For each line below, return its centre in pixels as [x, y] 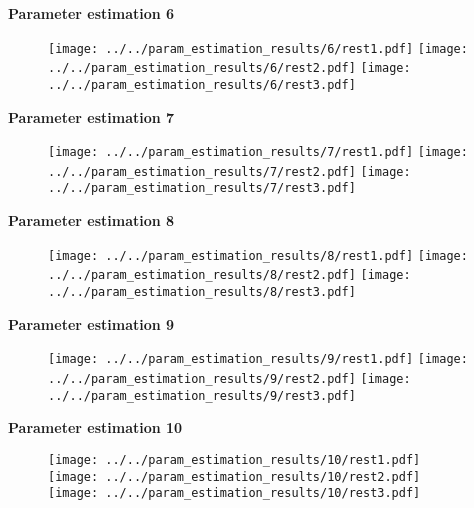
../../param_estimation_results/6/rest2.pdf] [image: [229, 68]
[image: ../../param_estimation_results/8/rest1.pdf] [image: [258, 255]
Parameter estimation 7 [91, 116]
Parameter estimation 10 [95, 427]
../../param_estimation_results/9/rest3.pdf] [202, 395]
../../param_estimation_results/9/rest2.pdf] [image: [229, 378]
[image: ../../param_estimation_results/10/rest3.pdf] [234, 493]
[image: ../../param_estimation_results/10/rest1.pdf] [234, 459]
